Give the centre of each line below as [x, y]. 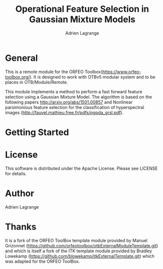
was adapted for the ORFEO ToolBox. [43, 261]
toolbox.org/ [18, 77]
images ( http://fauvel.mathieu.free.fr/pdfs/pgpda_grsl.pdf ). [64, 112]
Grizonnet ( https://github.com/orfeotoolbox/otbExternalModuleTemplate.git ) [81, 245]
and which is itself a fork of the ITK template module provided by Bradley [79, 251]
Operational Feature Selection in [82, 9]
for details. [16, 173]
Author [20, 193]
